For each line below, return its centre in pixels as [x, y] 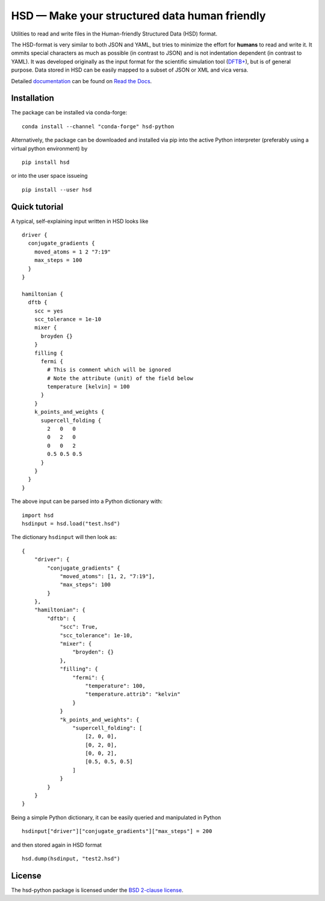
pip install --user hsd [57, 189]
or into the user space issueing [49, 176]
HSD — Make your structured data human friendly [138, 16]
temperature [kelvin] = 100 [88, 387]
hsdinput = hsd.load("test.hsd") [71, 523]
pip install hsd [46, 162]
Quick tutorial [37, 207]
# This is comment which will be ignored [109, 370]
